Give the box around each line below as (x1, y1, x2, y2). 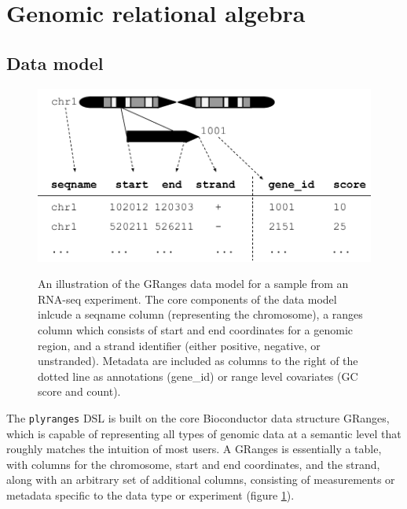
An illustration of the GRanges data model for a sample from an (38, 275, 349, 292)
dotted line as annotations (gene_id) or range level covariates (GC (38, 367, 358, 384)
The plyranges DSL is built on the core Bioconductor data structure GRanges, (6, 410, 390, 426)
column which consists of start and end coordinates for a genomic (38, 322, 354, 338)
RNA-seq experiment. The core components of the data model (38, 290, 337, 307)
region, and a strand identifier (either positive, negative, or (38, 337, 321, 353)
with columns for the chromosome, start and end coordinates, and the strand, (6, 456, 380, 472)
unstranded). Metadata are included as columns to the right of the (38, 352, 358, 369)
